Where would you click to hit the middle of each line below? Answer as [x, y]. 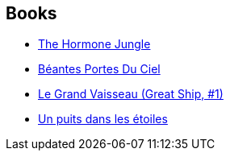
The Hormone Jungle [94, 44]
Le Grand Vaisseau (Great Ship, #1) [131, 94]
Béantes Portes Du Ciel [99, 69]
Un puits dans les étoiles [103, 119]
